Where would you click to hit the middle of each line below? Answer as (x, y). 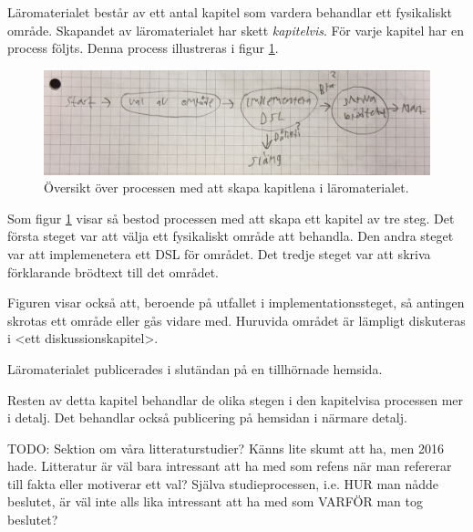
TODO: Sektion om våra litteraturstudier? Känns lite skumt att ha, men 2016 (226, 448)
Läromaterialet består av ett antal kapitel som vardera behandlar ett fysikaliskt (230, 12)
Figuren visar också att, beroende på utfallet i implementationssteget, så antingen (236, 303)
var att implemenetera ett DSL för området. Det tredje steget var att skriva (219, 253)
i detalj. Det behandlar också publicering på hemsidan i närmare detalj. (207, 417)
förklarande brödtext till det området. (113, 271)
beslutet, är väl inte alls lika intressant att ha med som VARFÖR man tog (216, 501)
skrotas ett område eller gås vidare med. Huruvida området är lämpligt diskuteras (236, 320)
